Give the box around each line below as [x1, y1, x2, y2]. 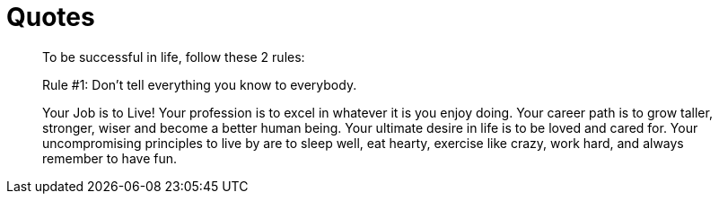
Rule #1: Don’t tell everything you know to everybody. [42, 76, 357, 92]
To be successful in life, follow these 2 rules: [42, 48, 305, 65]
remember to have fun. [42, 150, 178, 166]
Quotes [6, 2, 95, 32]
